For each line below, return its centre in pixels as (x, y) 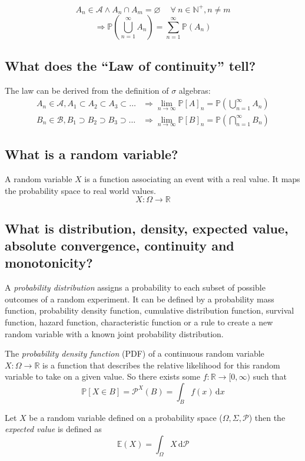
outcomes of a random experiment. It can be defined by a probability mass (140, 299)
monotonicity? (49, 263)
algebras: (195, 90)
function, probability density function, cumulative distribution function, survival (150, 310)
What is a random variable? (92, 154)
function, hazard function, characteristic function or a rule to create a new (139, 322)
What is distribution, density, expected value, (147, 228)
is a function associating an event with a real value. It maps (192, 179)
